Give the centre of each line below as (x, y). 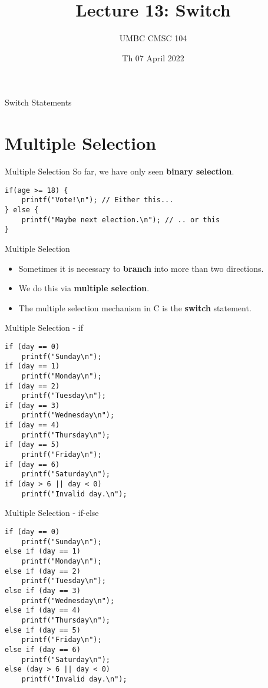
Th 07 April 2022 (153, 57)
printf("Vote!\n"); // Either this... (97, 200)
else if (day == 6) (43, 649)
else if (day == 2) (43, 571)
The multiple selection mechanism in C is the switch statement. (135, 307)
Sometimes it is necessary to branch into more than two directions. (141, 268)
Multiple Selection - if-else (52, 513)
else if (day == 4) (43, 610)
